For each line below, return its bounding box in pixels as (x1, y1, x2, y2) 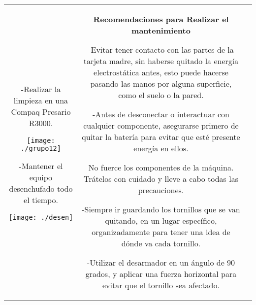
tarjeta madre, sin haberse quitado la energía (83, 55, 239, 67)
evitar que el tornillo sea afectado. (102, 279, 220, 291)
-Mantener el (19, 160, 63, 171)
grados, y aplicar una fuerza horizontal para (85, 268, 237, 279)
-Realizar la (21, 83, 61, 95)
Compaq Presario (11, 105, 71, 117)
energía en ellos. (133, 142, 189, 154)
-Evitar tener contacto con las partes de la (88, 44, 234, 55)
